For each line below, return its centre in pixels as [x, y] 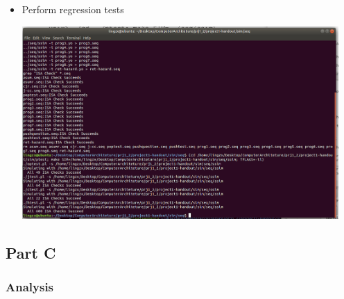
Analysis [30, 287]
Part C [31, 252]
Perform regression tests [73, 9]
